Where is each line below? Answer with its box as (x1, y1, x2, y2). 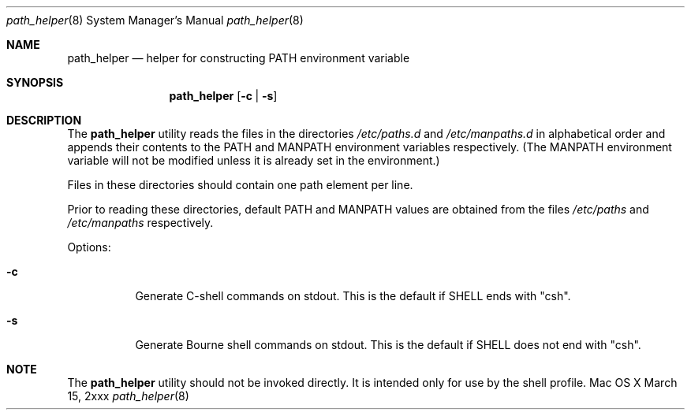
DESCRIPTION (6, 113, 82, 127)
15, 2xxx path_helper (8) (67, 389, 189, 403)
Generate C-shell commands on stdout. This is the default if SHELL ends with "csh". (135, 289, 571, 303)
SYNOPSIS (6, 76, 64, 89)
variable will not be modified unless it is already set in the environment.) (67, 154, 440, 167)
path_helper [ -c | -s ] (169, 89, 278, 102)
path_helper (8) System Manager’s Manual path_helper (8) (6, 13, 304, 27)
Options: (67, 240, 111, 254)
